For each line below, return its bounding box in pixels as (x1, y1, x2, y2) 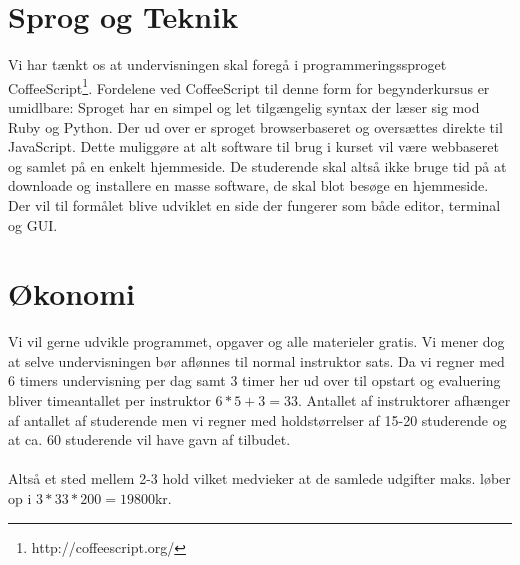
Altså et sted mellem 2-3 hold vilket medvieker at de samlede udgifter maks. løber (8, 468, 511, 489)
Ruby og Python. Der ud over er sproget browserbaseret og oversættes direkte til (8, 116, 503, 137)
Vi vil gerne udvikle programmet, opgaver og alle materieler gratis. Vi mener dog (8, 331, 505, 352)
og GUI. (8, 214, 58, 235)
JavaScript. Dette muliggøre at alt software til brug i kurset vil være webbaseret (8, 136, 499, 157)
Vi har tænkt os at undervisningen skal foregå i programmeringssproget (8, 54, 447, 75)
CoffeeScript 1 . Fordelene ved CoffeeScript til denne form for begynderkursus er (8, 74, 490, 98)
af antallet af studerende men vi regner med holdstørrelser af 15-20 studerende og (8, 409, 507, 430)
